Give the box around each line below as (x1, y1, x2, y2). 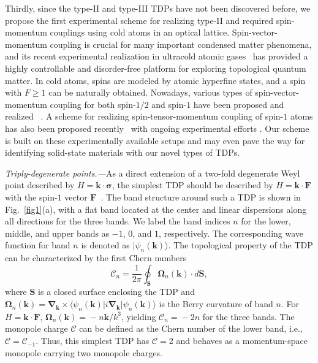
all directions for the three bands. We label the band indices (5, 215, 230, 227)
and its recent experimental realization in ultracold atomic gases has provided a (5, 50, 308, 63)
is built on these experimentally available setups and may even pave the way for (5, 134, 305, 147)
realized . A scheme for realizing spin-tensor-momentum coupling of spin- (5, 110, 284, 123)
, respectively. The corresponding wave (159, 226, 304, 239)
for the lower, (241, 215, 291, 227)
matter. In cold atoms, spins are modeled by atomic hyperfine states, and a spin (5, 74, 306, 86)
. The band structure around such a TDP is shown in (100, 190, 301, 203)
